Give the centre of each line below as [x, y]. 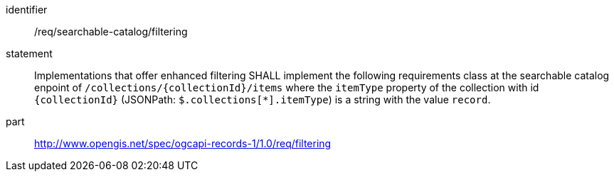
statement [29, 53]
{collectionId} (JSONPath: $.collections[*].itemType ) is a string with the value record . [263, 99]
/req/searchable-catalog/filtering [111, 32]
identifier [27, 10]
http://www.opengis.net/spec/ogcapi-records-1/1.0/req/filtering [183, 143]
